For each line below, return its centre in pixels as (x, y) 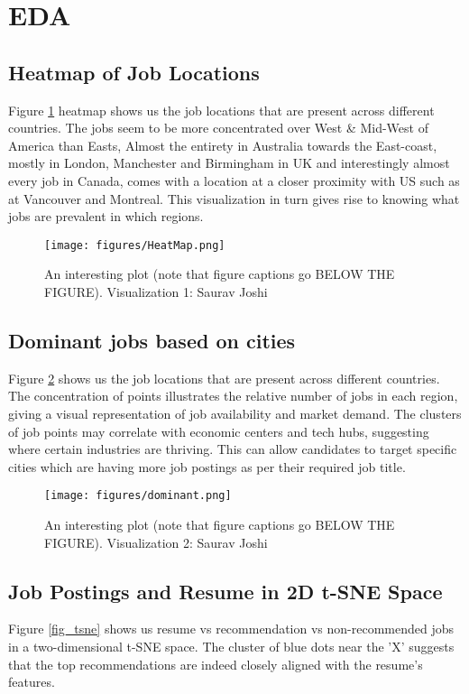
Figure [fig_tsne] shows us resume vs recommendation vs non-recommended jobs (231, 629)
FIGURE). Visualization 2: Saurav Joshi (156, 542)
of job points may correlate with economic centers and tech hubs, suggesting (219, 431)
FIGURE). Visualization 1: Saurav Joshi (156, 291)
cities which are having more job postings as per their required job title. (207, 466)
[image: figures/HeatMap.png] (135, 245)
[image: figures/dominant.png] (138, 496)
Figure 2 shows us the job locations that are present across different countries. (224, 378)
